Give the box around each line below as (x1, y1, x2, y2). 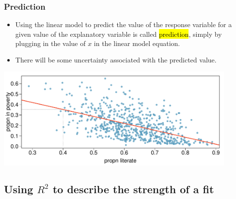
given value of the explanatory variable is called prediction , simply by (15, 29, 222, 39)
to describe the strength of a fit (52, 182, 214, 197)
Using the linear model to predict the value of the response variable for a (15, 19, 232, 30)
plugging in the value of (15, 38, 86, 48)
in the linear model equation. (94, 38, 180, 48)
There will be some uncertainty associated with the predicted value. (15, 55, 217, 64)
